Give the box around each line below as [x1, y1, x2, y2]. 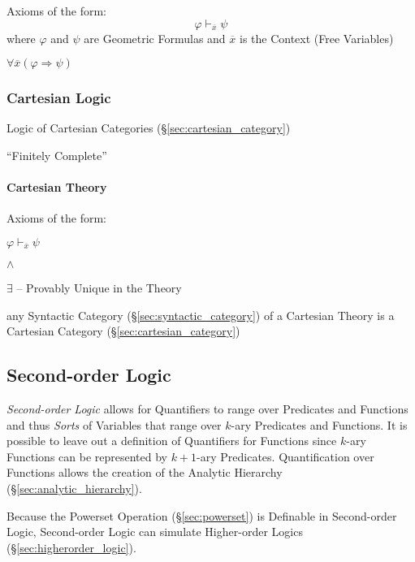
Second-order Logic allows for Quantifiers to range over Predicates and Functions [6, 400, 409, 417]
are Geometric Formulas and [84, 29, 226, 46]
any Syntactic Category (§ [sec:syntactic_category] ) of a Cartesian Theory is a [6, 306, 395, 323]
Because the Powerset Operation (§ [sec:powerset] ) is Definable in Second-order [6, 507, 397, 524]
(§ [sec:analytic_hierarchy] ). [6, 479, 142, 496]
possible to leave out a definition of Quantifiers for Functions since [6, 432, 337, 449]
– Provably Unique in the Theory [16, 279, 182, 296]
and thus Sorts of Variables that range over [6, 416, 222, 433]
